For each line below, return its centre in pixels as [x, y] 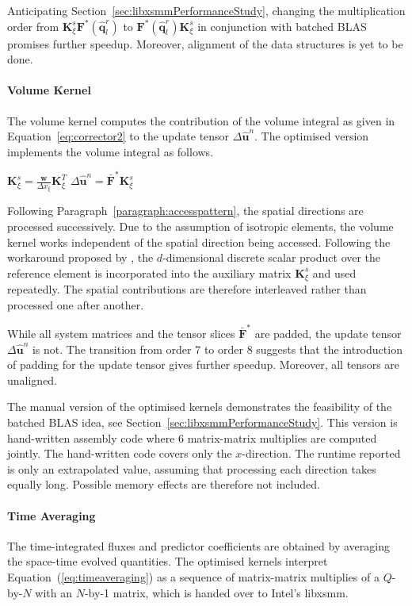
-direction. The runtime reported [321, 453]
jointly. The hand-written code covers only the [120, 453]
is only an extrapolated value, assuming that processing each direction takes [192, 468]
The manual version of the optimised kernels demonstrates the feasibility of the [200, 407]
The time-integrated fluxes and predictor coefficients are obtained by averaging [198, 545]
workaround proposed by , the [80, 257]
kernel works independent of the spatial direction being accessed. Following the [199, 242]
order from [33, 26]
